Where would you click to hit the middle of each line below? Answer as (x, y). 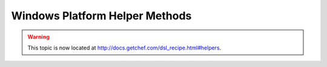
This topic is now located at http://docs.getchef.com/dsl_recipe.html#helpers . (124, 48)
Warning (38, 37)
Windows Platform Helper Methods (101, 16)
